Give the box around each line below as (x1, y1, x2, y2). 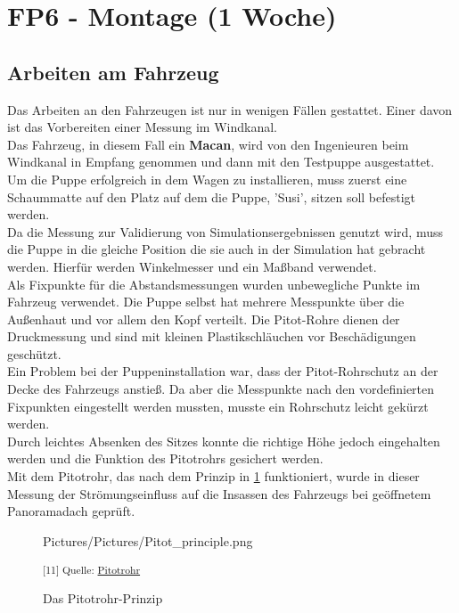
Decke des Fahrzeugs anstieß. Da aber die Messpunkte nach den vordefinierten (7, 380, 435, 398)
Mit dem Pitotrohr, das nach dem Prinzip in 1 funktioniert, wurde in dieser (7, 467, 420, 486)
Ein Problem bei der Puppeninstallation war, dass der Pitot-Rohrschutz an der (7, 362, 439, 380)
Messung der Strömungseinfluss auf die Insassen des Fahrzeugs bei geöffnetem (7, 484, 431, 503)
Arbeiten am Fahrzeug (7, 58, 219, 86)
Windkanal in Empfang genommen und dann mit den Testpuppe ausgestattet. (7, 152, 435, 171)
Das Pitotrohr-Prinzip (43, 588, 163, 607)
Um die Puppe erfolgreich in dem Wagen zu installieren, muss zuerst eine (7, 169, 407, 188)
